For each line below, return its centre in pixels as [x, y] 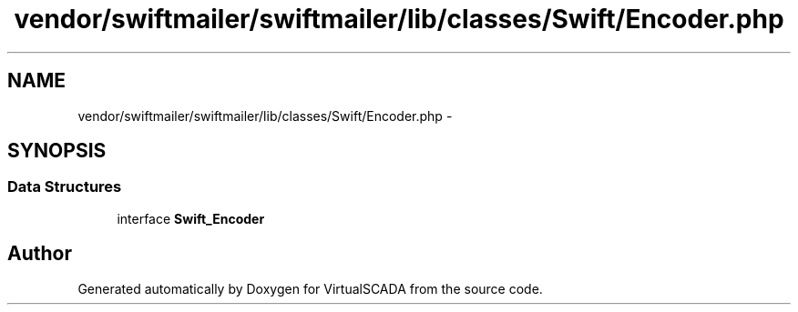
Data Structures [65, 187]
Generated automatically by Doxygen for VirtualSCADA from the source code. [310, 288]
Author [40, 254]
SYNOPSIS [57, 151]
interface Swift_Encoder [191, 218]
